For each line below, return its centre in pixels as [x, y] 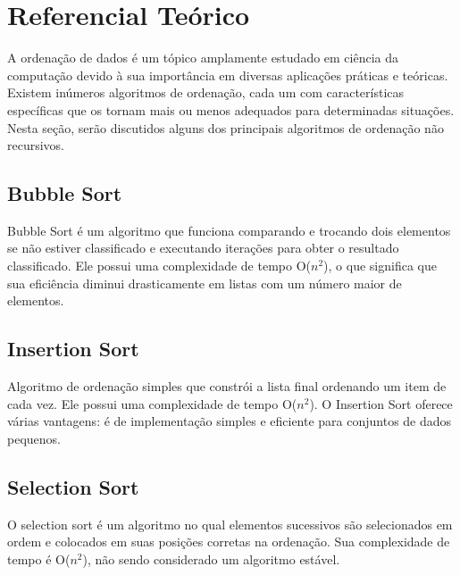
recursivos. [36, 145]
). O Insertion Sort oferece [381, 403]
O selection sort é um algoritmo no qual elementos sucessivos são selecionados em [230, 524]
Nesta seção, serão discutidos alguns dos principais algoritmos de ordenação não [226, 127]
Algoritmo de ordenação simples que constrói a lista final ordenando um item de [227, 386]
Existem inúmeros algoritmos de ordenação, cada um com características [206, 92]
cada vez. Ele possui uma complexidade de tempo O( [152, 403]
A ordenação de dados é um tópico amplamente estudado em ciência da [203, 58]
